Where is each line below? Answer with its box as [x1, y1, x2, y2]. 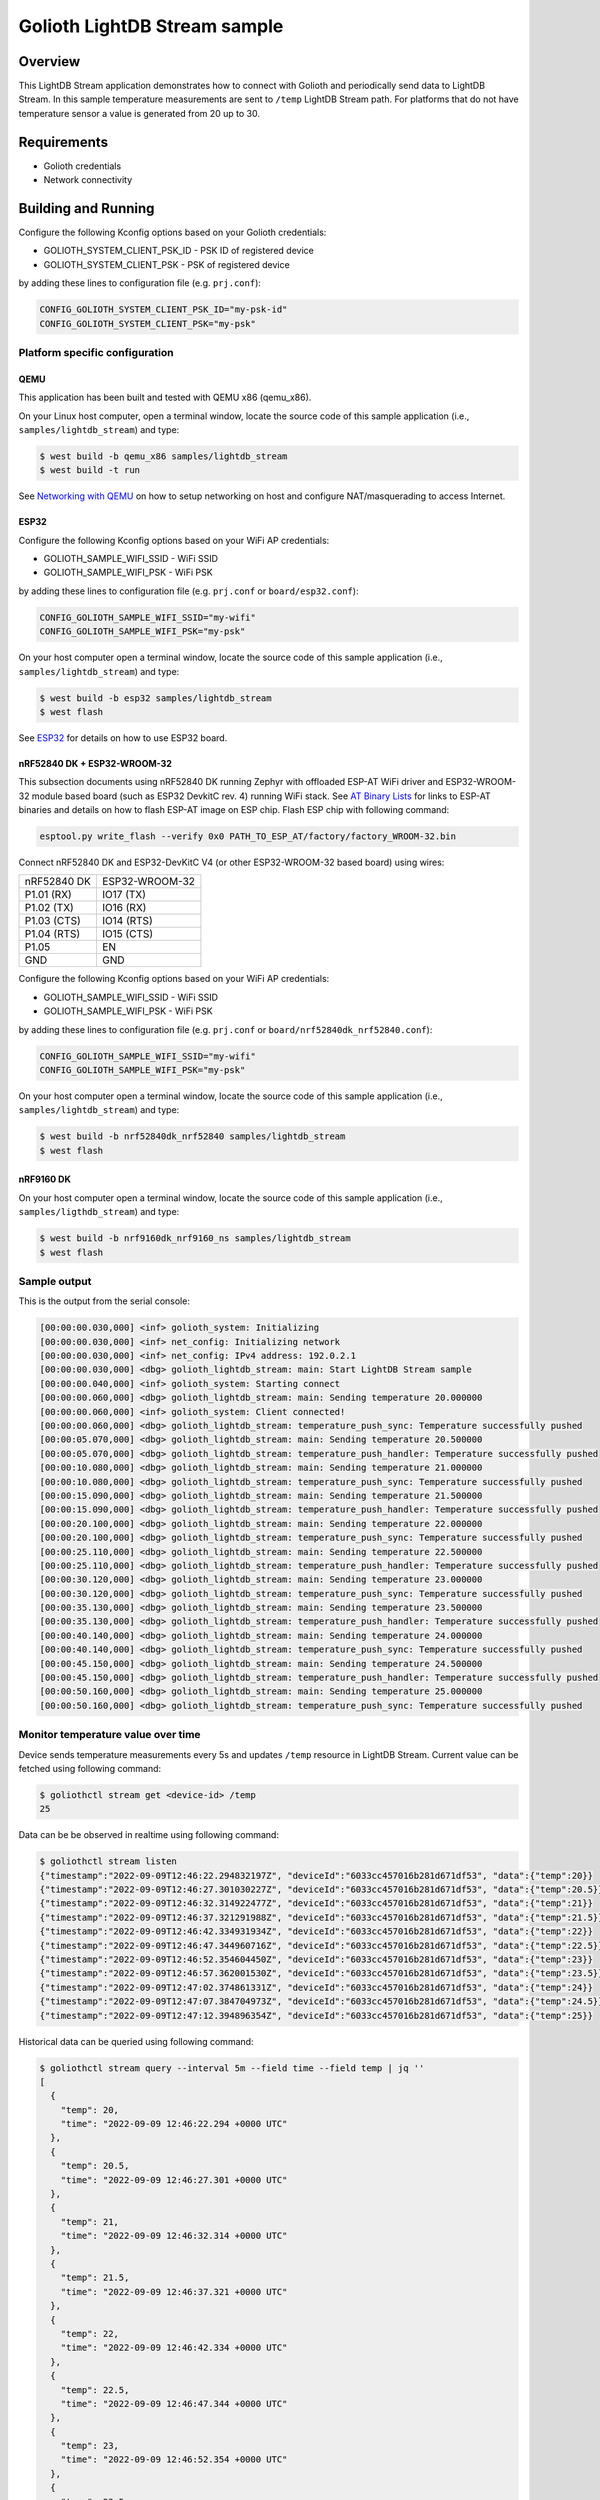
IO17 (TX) [101, 888, 147, 902]
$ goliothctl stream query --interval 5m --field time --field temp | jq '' [39, 2062, 425, 2074]
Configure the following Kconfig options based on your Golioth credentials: [18, 226, 327, 239]
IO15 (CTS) [101, 927, 154, 941]
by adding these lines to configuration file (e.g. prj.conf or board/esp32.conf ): [18, 585, 359, 597]
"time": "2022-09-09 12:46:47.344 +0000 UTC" [60, 2398, 288, 2409]
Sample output [18, 1274, 92, 1288]
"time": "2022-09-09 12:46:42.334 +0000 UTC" [60, 2342, 288, 2354]
